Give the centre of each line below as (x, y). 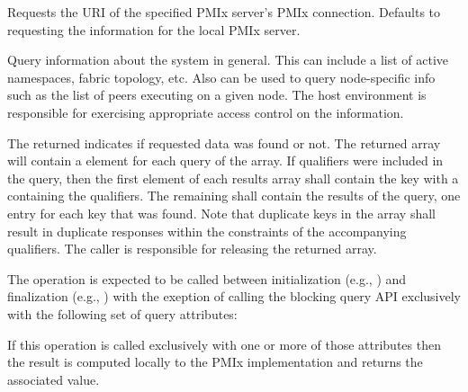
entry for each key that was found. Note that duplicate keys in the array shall (221, 213)
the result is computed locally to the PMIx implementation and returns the (215, 362)
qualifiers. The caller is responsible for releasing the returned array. (192, 249)
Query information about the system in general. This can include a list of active (228, 60)
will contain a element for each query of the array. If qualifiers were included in (225, 160)
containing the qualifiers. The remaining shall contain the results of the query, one (234, 196)
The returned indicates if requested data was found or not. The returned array (224, 143)
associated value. (54, 379)
